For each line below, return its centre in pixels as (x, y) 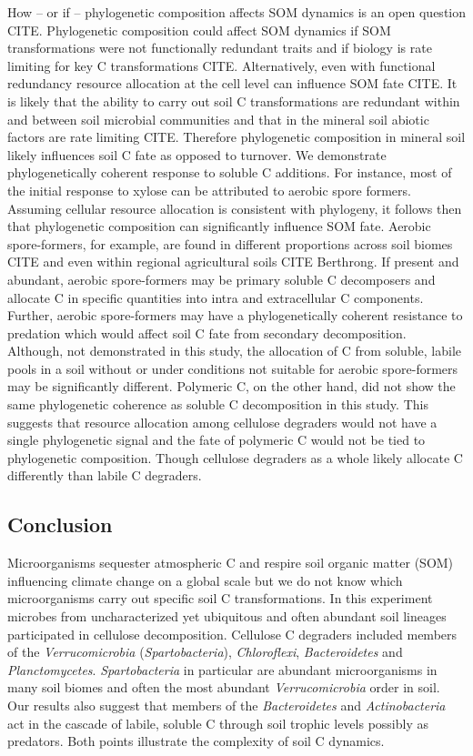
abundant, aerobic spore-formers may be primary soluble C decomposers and (221, 279)
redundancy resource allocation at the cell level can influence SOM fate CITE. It (232, 83)
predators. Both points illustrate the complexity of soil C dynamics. (196, 741)
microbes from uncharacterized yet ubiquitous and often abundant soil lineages (227, 616)
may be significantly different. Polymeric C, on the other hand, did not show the (231, 386)
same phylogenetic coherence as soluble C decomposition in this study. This (218, 404)
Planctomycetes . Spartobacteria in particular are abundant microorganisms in (222, 669)
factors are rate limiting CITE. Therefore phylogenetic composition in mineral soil (236, 137)
